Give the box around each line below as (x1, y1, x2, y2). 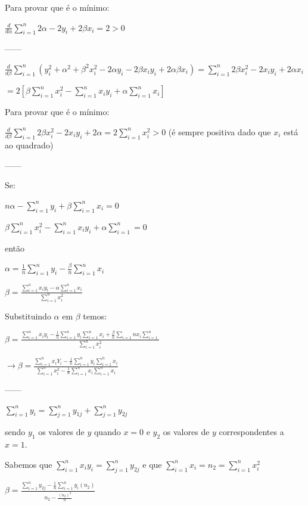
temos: (83, 309, 107, 322)
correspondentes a (219, 426, 284, 438)
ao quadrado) (5, 139, 54, 151)
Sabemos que (5, 458, 52, 470)
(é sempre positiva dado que (168, 125, 271, 138)
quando (94, 426, 121, 438)
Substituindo (5, 309, 51, 322)
